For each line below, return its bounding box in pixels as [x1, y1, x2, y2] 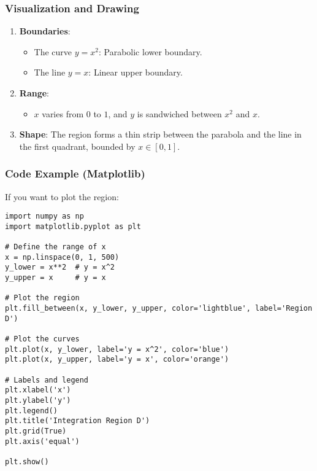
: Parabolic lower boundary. [98, 45, 202, 58]
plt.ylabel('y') [5, 396, 71, 405]
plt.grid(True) [5, 426, 67, 435]
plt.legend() [5, 406, 58, 415]
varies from [42, 107, 84, 120]
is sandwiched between [137, 107, 222, 120]
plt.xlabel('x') [5, 386, 71, 395]
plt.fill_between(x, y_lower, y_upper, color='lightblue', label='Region [5, 304, 313, 313]
